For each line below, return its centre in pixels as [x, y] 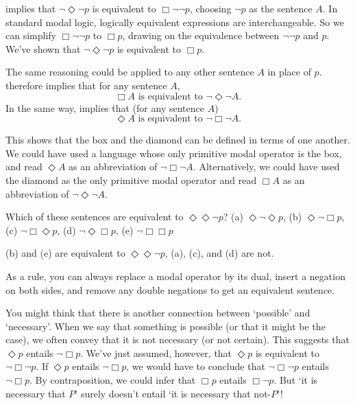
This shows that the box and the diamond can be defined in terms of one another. [178, 140]
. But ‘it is [296, 380]
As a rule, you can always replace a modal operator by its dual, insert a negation [175, 276]
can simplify [31, 35]
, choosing [210, 8]
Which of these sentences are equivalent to [95, 217]
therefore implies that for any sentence [86, 85]
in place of [289, 72]
